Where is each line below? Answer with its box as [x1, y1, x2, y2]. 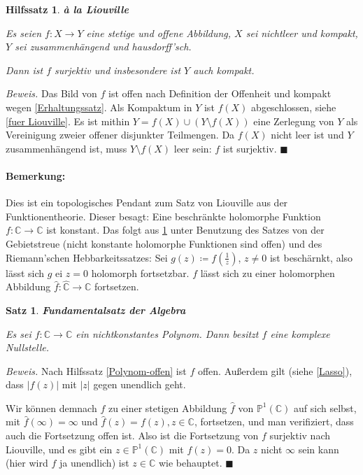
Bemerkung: [6, 168, 66, 183]
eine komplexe [270, 326, 330, 341]
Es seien [6, 25, 42, 40]
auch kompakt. [193, 62, 255, 77]
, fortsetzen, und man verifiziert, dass [194, 414, 354, 429]
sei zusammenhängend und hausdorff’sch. [15, 39, 192, 54]
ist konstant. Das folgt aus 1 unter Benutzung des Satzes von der [46, 222, 325, 237]
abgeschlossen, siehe [251, 99, 336, 114]
